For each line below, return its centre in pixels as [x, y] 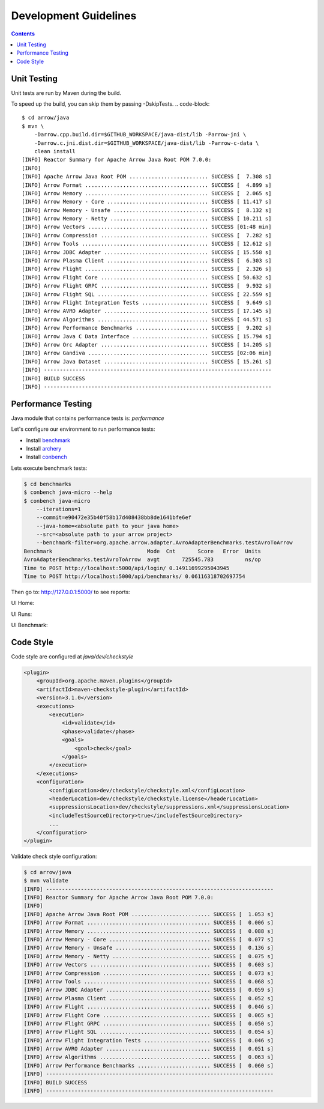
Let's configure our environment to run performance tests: [83, 429]
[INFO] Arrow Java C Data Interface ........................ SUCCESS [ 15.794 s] [147, 336]
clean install [55, 151]
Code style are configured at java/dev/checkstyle [72, 657]
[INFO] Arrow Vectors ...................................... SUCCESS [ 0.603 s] [149, 965]
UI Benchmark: [29, 625]
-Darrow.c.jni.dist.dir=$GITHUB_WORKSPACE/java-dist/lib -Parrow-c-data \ [146, 143]
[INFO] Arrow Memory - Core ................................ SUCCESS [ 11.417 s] [147, 202]
